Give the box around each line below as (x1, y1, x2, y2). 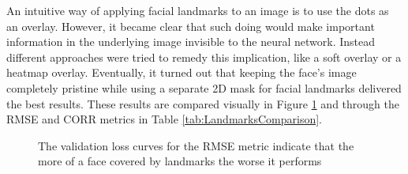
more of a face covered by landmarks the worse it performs (38, 153, 322, 169)
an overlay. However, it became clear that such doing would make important (6, 17, 375, 34)
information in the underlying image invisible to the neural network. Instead (6, 33, 376, 50)
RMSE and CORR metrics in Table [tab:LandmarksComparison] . (6, 111, 322, 127)
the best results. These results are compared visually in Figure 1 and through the (6, 95, 399, 112)
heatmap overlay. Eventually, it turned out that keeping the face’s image (6, 64, 357, 81)
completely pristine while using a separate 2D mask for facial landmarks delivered (6, 79, 402, 96)
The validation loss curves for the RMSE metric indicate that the (38, 137, 354, 153)
